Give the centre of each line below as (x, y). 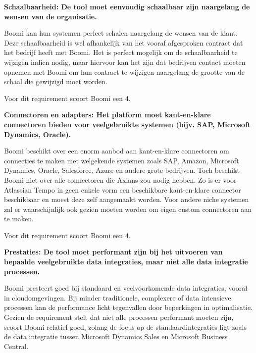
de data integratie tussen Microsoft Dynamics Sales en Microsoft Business (116, 336)
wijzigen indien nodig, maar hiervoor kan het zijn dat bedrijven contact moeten (125, 62)
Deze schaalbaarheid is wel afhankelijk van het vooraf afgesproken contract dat (124, 42)
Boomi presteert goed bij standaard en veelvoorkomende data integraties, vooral (126, 288)
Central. (16, 346)
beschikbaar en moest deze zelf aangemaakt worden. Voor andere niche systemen (127, 199)
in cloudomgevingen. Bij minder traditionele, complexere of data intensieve (118, 297)
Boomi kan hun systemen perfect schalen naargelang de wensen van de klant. (121, 33)
